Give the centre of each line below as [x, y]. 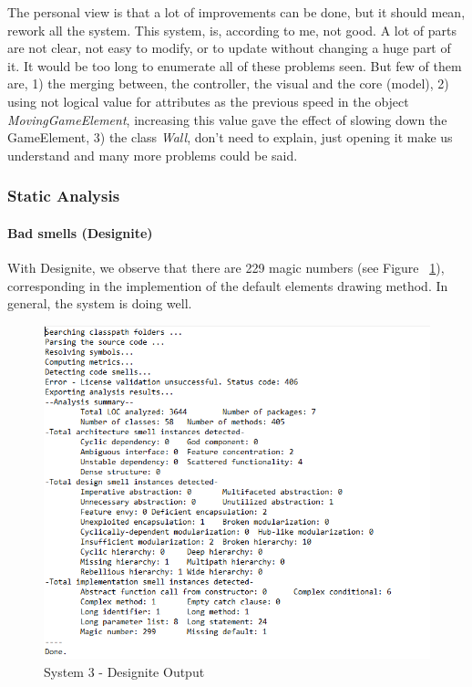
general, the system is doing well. [100, 303]
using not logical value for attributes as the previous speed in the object [208, 101]
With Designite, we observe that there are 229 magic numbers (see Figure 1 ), [226, 267]
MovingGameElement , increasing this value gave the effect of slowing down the [227, 119]
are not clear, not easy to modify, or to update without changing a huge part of [229, 48]
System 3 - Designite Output [124, 671]
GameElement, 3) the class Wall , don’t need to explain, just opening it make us [230, 137]
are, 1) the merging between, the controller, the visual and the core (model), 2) [228, 83]
